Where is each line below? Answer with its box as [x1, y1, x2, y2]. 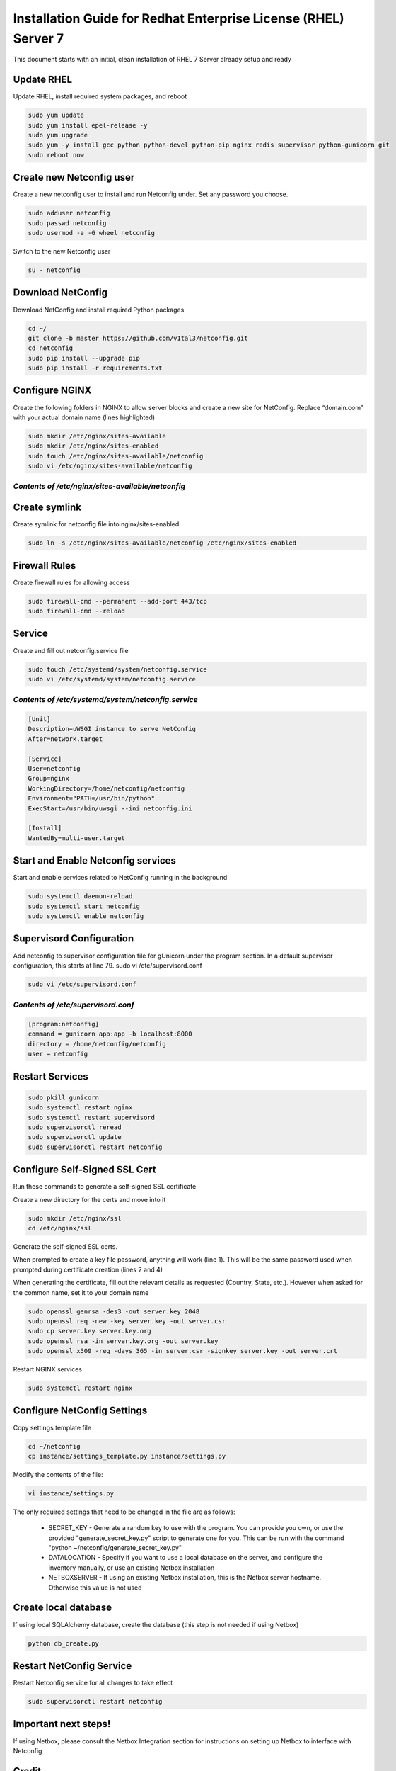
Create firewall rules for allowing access [13, 578, 130, 587]
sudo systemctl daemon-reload [28, 893, 133, 900]
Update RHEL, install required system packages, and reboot [13, 92, 187, 101]
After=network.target [28, 735, 103, 743]
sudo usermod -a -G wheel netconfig [28, 229, 156, 237]
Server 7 [13, 30, 64, 46]
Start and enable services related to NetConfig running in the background [13, 873, 228, 882]
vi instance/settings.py [28, 1489, 115, 1498]
